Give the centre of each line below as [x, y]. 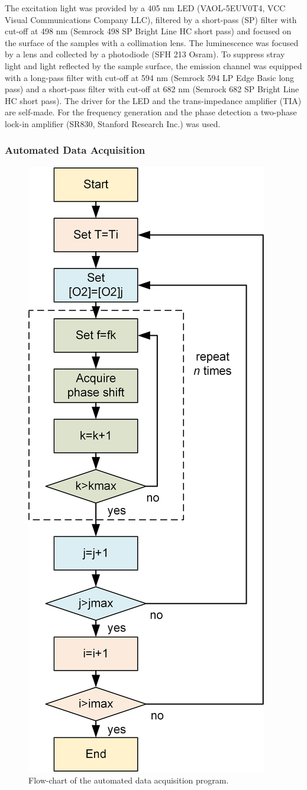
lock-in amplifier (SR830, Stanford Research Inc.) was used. [113, 123]
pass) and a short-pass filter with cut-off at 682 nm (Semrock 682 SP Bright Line [152, 89]
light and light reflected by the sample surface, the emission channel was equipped [153, 65]
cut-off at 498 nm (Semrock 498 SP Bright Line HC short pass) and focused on [148, 31]
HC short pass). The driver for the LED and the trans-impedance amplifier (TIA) [153, 100]
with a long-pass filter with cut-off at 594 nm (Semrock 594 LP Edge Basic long [150, 77]
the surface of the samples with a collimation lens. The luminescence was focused [152, 42]
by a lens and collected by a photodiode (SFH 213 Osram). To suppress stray [145, 54]
